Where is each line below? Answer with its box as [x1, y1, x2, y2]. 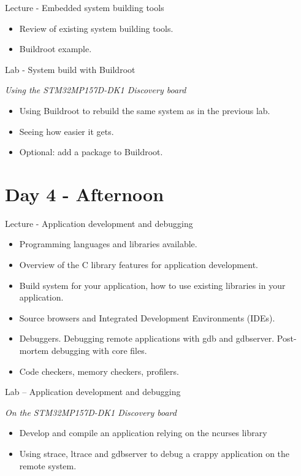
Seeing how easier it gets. [19, 125, 114, 137]
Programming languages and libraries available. [19, 237, 197, 250]
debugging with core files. [51, 344, 147, 357]
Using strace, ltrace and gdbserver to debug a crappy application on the [19, 447, 290, 459]
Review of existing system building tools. [19, 21, 173, 34]
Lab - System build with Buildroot [5, 63, 135, 75]
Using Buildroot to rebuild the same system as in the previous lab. [19, 104, 270, 117]
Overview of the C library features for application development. [19, 258, 258, 271]
